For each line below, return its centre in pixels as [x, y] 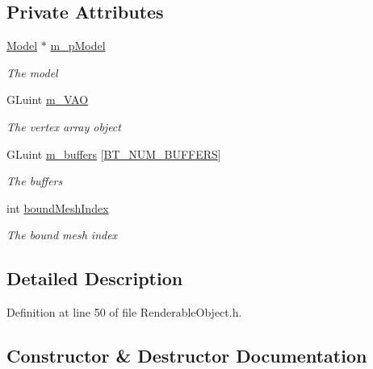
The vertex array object [64, 126]
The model [32, 72]
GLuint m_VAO [48, 100]
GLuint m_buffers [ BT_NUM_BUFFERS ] [114, 153]
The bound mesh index [62, 235]
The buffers [35, 181]
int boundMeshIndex [58, 207]
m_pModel [78, 46]
